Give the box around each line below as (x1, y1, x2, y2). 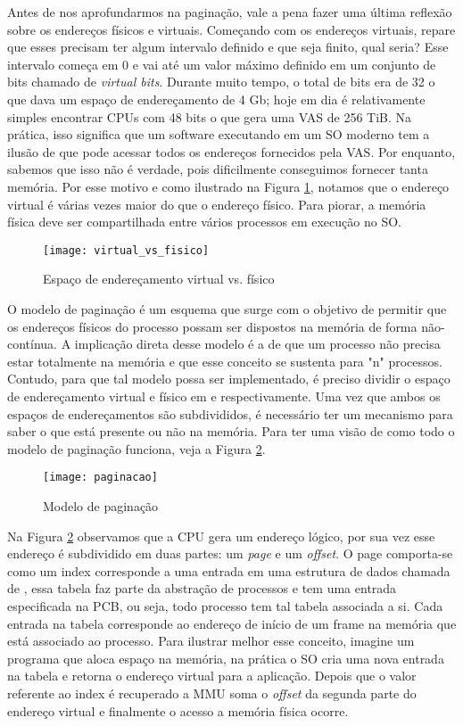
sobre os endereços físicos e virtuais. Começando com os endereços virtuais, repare (7, 20, 456, 38)
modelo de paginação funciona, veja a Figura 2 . (7, 439, 266, 458)
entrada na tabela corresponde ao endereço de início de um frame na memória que (7, 614, 457, 632)
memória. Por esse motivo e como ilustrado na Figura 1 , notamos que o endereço (7, 177, 450, 195)
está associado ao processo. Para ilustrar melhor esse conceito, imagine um (7, 631, 415, 650)
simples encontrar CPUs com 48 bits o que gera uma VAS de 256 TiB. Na (7, 107, 412, 126)
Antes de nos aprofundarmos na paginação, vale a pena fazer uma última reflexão (7, 3, 452, 21)
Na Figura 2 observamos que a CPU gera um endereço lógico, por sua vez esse (7, 526, 435, 545)
